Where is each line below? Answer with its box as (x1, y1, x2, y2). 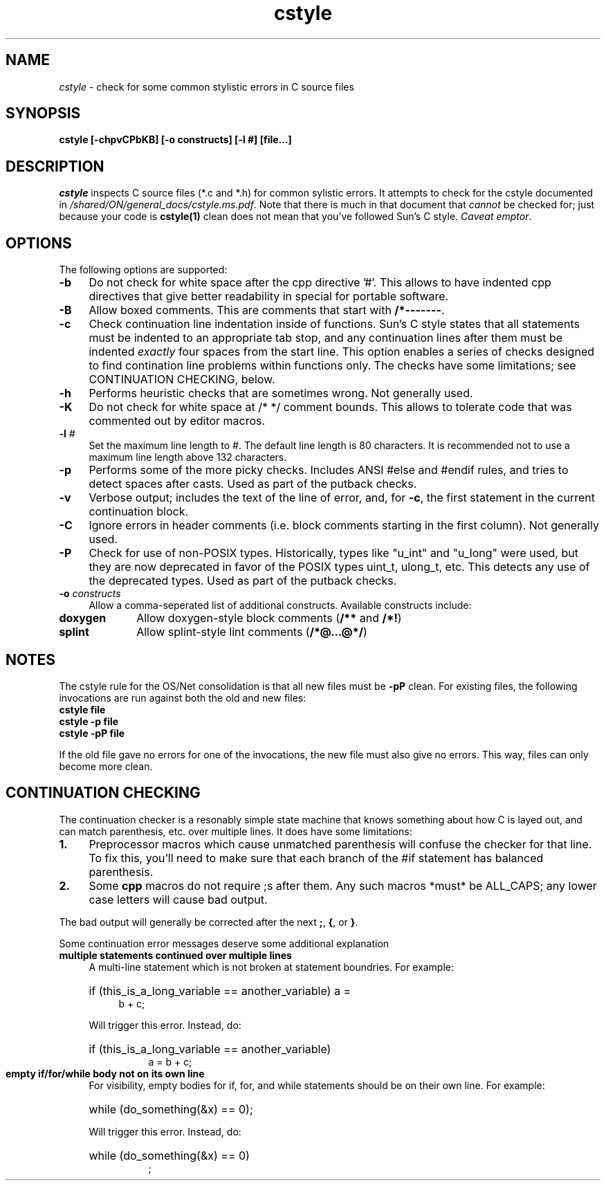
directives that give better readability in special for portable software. (89, 289, 449, 304)
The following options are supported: (59, 264, 228, 276)
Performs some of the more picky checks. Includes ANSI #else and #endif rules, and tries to (89, 463, 569, 477)
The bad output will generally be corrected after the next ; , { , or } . (59, 915, 358, 928)
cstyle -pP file (59, 727, 125, 739)
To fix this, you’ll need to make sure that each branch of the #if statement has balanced (89, 850, 544, 865)
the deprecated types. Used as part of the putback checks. (89, 574, 397, 588)
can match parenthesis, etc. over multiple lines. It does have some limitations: (59, 825, 412, 837)
